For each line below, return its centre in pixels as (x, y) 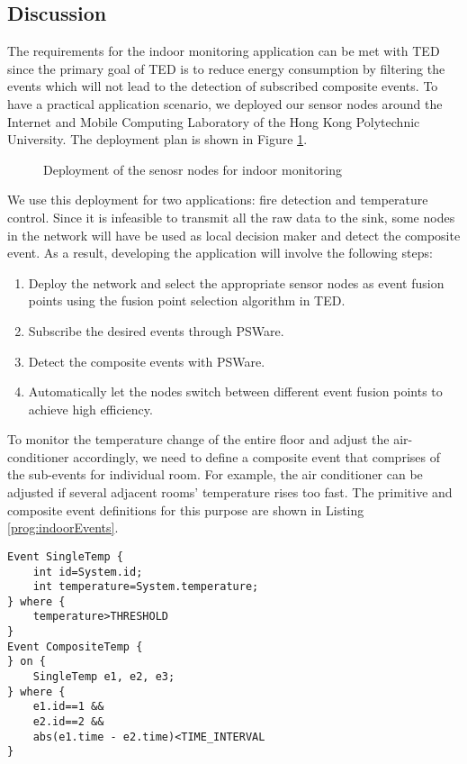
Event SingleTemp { (65, 556)
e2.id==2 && (68, 722)
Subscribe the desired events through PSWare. (156, 330)
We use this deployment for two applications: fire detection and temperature (218, 200)
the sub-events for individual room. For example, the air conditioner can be (215, 474)
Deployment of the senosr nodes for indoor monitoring (193, 169)
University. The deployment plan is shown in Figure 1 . (157, 139)
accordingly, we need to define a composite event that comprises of (256, 456)
